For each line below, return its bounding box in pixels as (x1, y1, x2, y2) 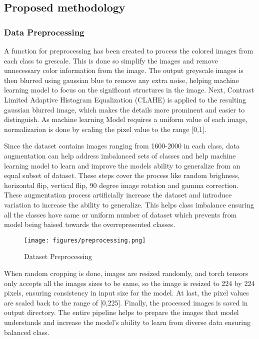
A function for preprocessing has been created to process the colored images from (4, 45, 253, 55)
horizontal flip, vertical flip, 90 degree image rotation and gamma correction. (4, 179, 238, 190)
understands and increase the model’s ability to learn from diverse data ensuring (4, 316, 251, 327)
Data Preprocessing (4, 25, 84, 38)
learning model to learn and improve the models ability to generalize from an (4, 160, 240, 170)
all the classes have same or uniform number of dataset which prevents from (4, 209, 237, 219)
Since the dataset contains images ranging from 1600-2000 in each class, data (4, 140, 240, 151)
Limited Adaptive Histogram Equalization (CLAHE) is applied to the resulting (4, 94, 246, 104)
